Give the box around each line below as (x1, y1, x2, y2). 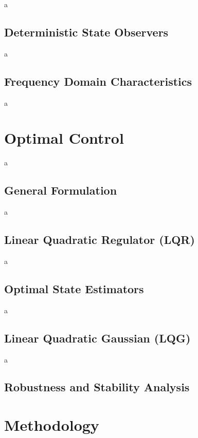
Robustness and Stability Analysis (4, 379, 190, 395)
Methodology (4, 414, 99, 435)
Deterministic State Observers (4, 24, 169, 40)
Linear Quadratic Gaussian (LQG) (4, 330, 191, 346)
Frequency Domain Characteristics (4, 73, 192, 89)
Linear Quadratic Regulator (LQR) (4, 232, 195, 247)
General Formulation (4, 182, 117, 198)
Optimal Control (4, 127, 124, 148)
